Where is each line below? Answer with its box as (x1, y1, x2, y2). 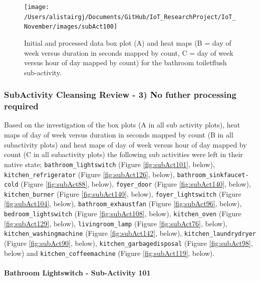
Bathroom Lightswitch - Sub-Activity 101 (4, 267, 151, 278)
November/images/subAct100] (24, 23, 118, 31)
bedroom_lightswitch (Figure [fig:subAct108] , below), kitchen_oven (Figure (4, 208, 241, 219)
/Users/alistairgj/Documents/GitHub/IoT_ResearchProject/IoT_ (24, 13, 236, 21)
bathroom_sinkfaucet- (177, 171, 249, 179)
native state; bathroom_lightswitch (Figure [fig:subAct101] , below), (4, 159, 215, 169)
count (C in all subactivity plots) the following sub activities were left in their (4, 149, 243, 160)
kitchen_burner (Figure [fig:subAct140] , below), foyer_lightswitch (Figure (4, 188, 241, 199)
